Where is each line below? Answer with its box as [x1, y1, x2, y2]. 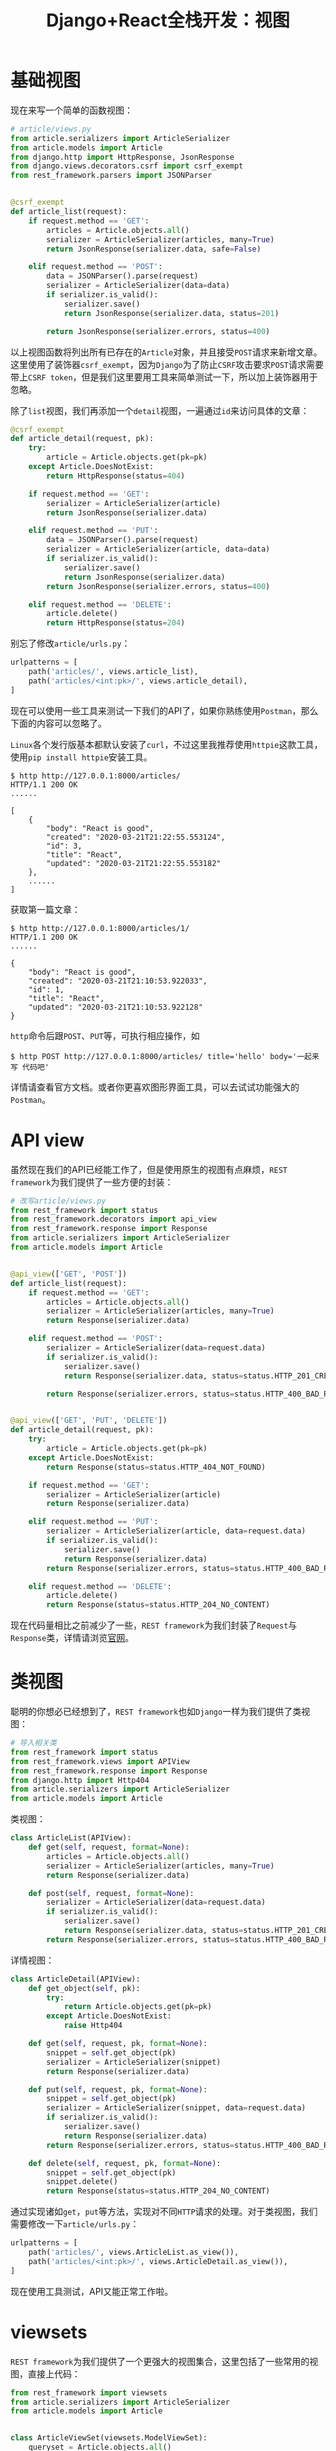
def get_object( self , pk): [28, 1983, 141, 1993]
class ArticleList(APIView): [10, 1833, 132, 1843]
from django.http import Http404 [10, 1775, 150, 1785]
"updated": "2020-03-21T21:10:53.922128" [28, 1002, 203, 1012]
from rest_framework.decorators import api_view [10, 1214, 217, 1225]
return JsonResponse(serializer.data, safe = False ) [46, 244, 262, 254]
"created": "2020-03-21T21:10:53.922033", [28, 976, 208, 986]
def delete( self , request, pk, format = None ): [28, 2158, 222, 2168]
